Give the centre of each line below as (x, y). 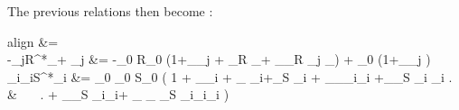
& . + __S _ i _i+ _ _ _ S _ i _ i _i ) (118, 94)
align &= (33, 41)
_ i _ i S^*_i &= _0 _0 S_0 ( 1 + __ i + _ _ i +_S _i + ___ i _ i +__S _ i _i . (230, 76)
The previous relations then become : (110, 11)
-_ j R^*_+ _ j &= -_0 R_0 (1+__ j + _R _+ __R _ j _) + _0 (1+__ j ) (219, 59)
